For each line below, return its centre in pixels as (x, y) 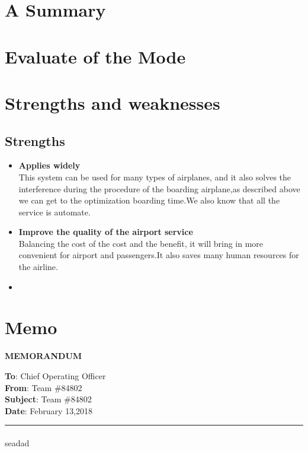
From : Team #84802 (44, 387)
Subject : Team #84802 (48, 399)
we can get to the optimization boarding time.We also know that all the (149, 200)
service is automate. (54, 212)
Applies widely (49, 165)
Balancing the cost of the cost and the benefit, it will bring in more (141, 243)
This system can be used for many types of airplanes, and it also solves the (155, 177)
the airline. (38, 267)
